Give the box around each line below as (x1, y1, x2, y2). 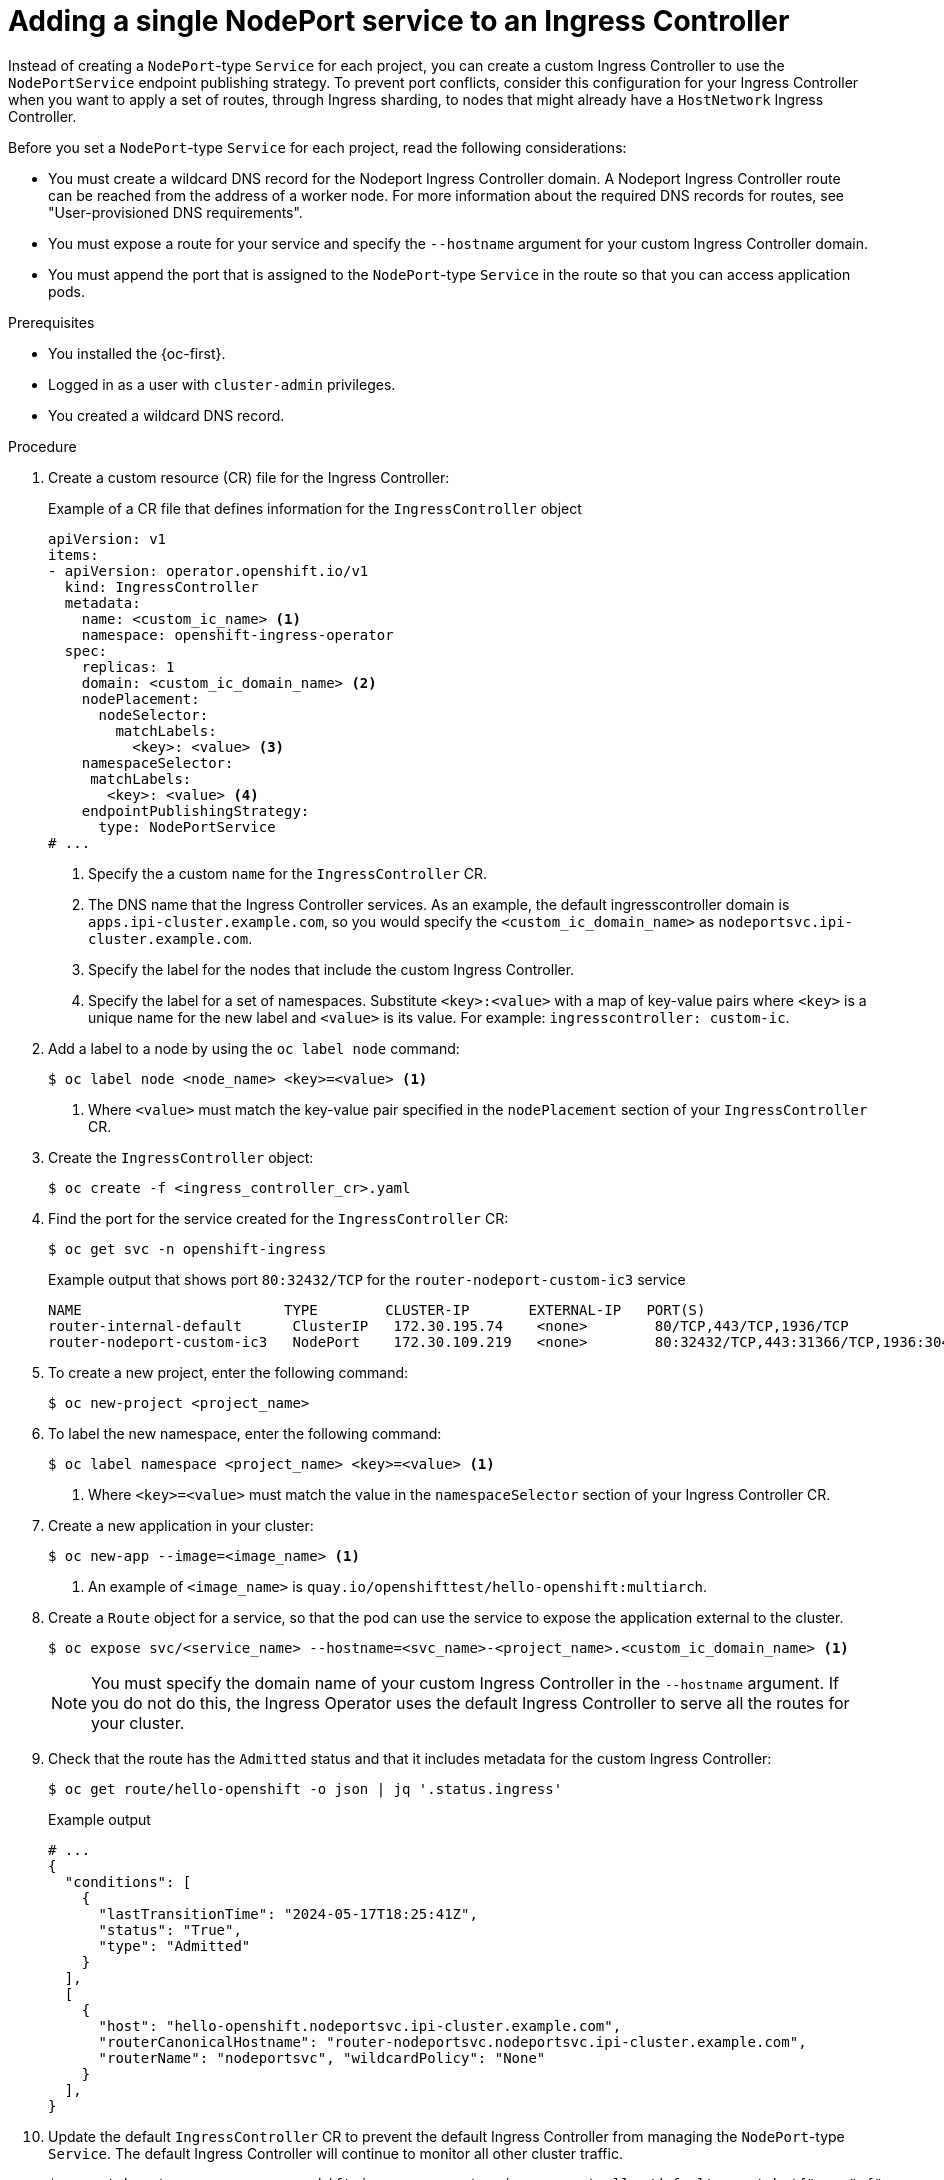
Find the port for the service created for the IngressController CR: (48, 1209, 509, 1227)
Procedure (8, 437, 77, 455)
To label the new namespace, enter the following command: (48, 1424, 442, 1442)
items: (48, 546, 99, 563)
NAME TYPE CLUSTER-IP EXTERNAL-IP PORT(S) (48, 1301, 706, 1318)
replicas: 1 (81, 658, 175, 675)
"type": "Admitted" (98, 1937, 251, 1954)
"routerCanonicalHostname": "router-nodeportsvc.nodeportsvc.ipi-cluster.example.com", (98, 2033, 807, 2050)
